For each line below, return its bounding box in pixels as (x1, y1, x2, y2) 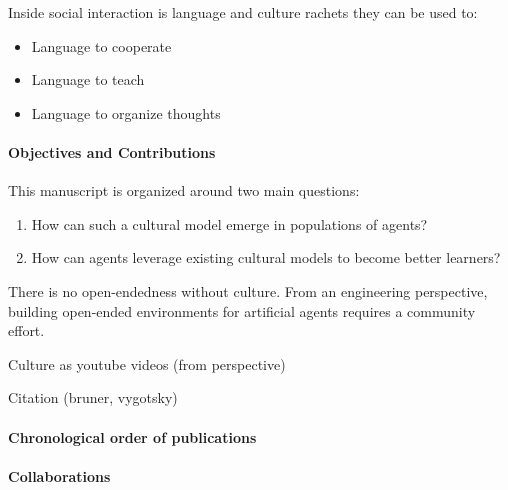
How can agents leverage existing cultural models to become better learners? (31, 247, 501, 268)
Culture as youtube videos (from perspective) (8, 353, 286, 374)
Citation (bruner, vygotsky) (8, 387, 178, 408)
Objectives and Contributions (8, 141, 216, 162)
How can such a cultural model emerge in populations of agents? (31, 213, 428, 234)
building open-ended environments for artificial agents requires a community (8, 300, 476, 321)
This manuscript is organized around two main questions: (8, 180, 360, 201)
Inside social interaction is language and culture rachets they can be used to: (8, 2, 478, 22)
